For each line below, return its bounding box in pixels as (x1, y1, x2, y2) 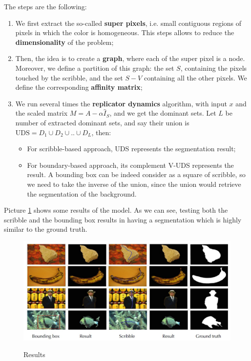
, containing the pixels (180, 62, 247, 73)
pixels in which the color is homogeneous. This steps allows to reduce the (15, 27, 234, 38)
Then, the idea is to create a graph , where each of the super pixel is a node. (15, 53, 245, 63)
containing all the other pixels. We (144, 72, 247, 82)
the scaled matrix (15, 108, 68, 118)
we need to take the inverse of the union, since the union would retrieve (27, 179, 241, 189)
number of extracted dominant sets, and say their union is (15, 117, 189, 127)
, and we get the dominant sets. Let (109, 108, 216, 118)
